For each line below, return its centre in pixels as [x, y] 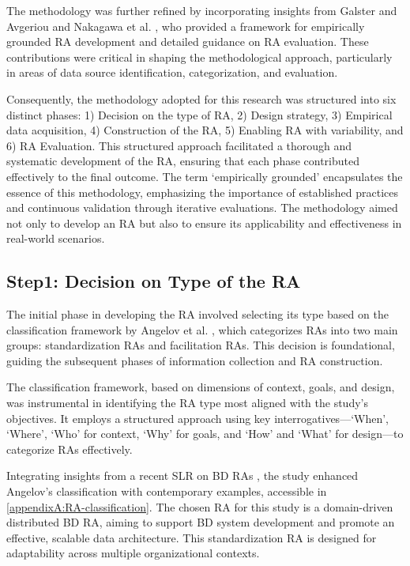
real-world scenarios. [56, 238]
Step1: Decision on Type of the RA [154, 281]
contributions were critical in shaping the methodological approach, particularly [199, 57]
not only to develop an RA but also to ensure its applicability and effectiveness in [204, 223]
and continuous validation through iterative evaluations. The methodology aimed [202, 208]
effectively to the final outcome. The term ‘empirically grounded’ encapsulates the [205, 176]
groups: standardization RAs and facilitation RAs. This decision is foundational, [201, 345]
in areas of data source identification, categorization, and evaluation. [172, 72]
